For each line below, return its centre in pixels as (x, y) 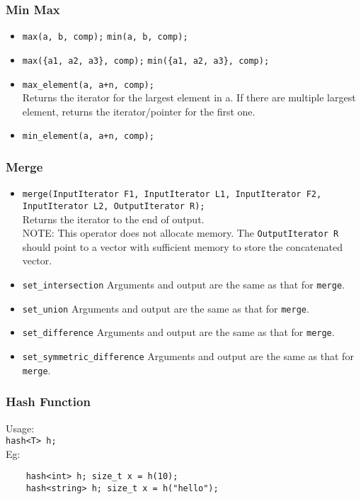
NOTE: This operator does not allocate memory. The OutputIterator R (180, 233)
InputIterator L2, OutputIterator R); (114, 206)
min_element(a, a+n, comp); (88, 136)
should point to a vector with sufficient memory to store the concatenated (182, 246)
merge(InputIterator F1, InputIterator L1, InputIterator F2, (172, 195)
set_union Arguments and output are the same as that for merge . (166, 308)
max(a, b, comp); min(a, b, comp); (105, 37)
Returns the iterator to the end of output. (113, 219)
